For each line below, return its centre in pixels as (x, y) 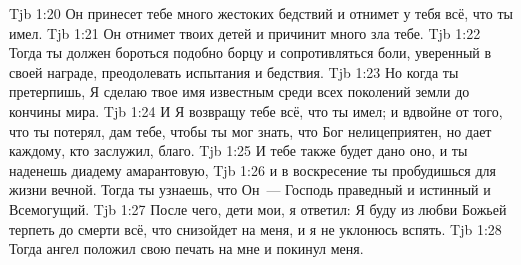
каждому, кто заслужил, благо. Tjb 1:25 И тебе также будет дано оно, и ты (238, 150)
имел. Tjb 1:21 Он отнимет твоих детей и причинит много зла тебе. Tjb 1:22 (245, 32)
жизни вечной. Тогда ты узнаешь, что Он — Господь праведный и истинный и (250, 189)
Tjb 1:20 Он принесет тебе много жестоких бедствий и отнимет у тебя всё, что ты (261, 13)
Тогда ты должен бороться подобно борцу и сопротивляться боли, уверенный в (250, 52)
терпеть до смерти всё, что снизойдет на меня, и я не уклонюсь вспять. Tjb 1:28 (255, 228)
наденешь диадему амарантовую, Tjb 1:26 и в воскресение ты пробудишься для (252, 169)
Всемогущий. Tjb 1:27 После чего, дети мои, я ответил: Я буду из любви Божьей (258, 208)
